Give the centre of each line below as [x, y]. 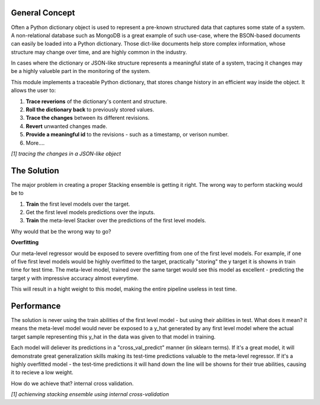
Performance [36, 306]
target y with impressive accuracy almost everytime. [75, 278]
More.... [35, 143]
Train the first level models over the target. [78, 204]
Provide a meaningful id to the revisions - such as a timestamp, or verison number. [127, 135]
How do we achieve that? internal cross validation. [72, 383]
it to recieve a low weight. [42, 372]
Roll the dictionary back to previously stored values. [90, 110]
